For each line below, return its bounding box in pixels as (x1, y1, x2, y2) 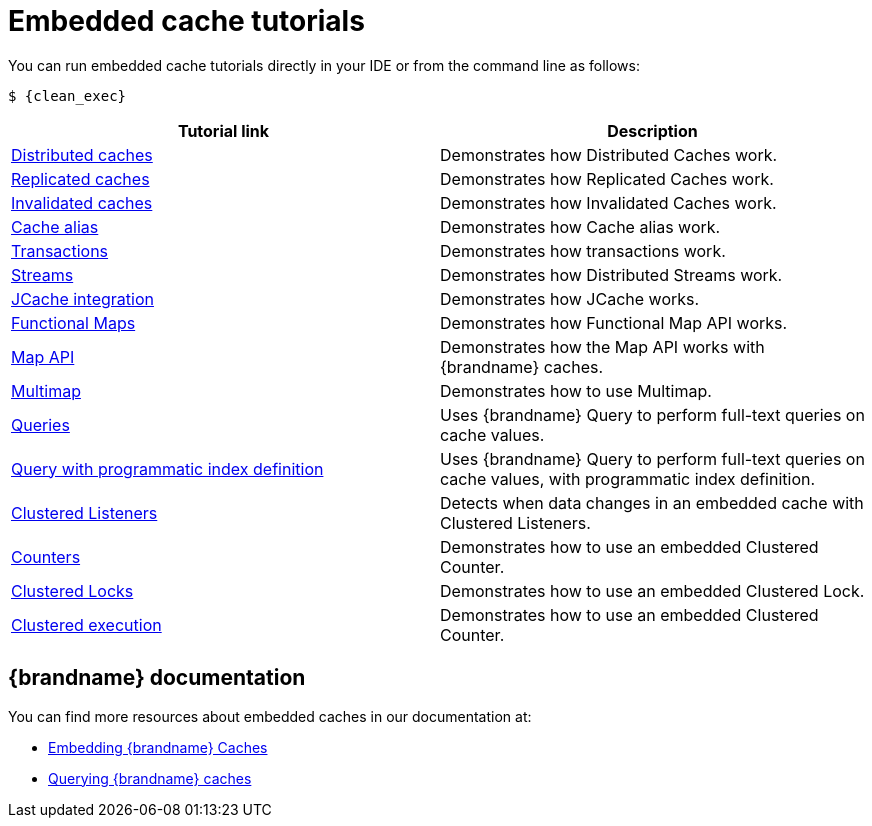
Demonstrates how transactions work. (440, 240, 726, 261)
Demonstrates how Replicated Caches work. (440, 168, 774, 189)
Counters (11, 546, 81, 567)
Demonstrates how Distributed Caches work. (440, 144, 778, 165)
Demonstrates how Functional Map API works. (440, 312, 788, 333)
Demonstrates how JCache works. (440, 288, 700, 309)
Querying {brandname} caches (48, 769, 252, 787)
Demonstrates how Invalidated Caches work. (440, 192, 777, 213)
